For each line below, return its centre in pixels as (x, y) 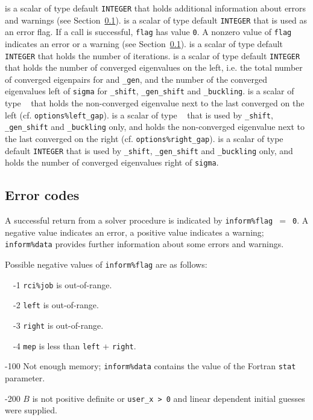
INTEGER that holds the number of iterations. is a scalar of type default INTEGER (153, 55)
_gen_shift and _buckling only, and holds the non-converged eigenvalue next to (155, 127)
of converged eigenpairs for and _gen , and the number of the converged (136, 79)
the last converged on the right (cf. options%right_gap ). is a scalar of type (144, 139)
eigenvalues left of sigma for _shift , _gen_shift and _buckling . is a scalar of (150, 91)
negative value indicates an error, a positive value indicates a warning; (134, 232)
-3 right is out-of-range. (58, 325)
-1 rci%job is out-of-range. (62, 284)
